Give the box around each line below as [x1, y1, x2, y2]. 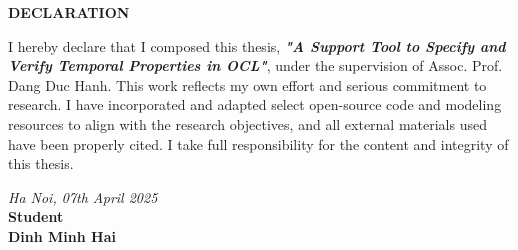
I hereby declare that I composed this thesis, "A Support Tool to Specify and [8, 35, 506, 56]
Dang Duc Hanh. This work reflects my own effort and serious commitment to [8, 74, 487, 95]
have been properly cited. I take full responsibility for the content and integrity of [8, 133, 509, 154]
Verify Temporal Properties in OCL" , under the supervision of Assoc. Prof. [8, 55, 503, 76]
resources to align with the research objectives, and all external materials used [8, 113, 487, 134]
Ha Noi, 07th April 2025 [8, 186, 158, 207]
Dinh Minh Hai [8, 225, 116, 246]
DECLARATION [8, 2, 130, 22]
